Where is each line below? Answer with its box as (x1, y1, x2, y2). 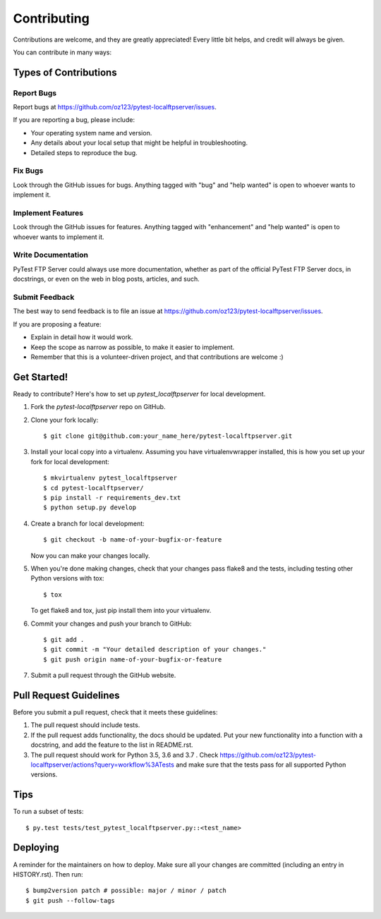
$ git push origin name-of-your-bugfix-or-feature (43, 655, 222, 663)
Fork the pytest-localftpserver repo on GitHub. (30, 403, 166, 411)
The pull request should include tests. (30, 721, 140, 729)
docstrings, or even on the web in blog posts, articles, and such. (13, 275, 200, 284)
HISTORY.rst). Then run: (13, 870, 83, 878)
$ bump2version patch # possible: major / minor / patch (25, 887, 227, 895)
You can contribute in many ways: (13, 48, 112, 56)
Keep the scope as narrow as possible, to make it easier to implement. (30, 343, 235, 351)
